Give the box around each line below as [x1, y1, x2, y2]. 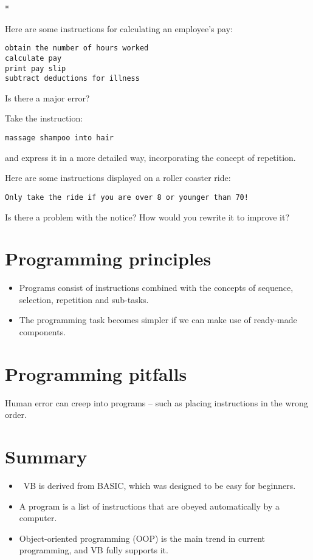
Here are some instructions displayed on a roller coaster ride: [5, 171, 231, 184]
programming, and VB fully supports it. [19, 544, 168, 556]
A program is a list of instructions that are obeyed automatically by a [19, 499, 280, 512]
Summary [5, 444, 88, 469]
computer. [19, 511, 57, 524]
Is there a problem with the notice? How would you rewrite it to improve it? [5, 210, 290, 223]
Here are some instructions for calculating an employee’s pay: [5, 22, 233, 35]
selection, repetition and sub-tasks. [19, 293, 149, 306]
